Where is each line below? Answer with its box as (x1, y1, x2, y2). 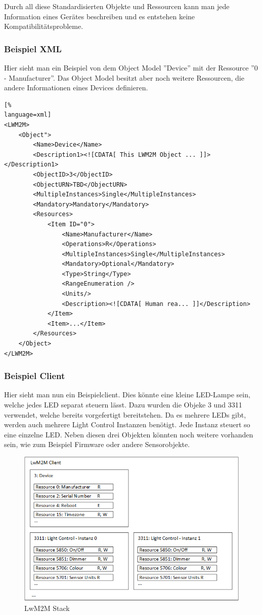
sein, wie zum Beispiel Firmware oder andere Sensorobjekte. (4, 439, 190, 450)
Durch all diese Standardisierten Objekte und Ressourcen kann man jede (4, 1, 230, 11)
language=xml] (4, 111, 52, 119)
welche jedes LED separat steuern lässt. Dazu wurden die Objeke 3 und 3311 (4, 399, 242, 410)
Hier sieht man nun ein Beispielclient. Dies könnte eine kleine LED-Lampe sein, (4, 389, 250, 400)
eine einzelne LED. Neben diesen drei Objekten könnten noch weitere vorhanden (4, 429, 253, 439)
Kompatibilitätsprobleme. (4, 21, 83, 31)
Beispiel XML (4, 42, 62, 55)
